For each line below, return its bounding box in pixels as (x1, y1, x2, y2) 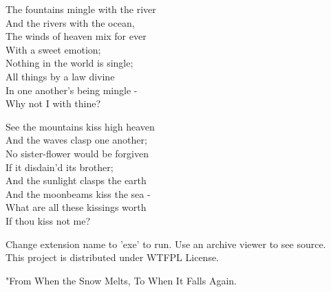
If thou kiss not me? (6, 213, 91, 227)
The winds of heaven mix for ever (6, 29, 147, 43)
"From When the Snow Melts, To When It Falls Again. (6, 273, 237, 287)
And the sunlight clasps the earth (6, 173, 147, 188)
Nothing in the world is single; (6, 56, 134, 70)
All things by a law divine (6, 69, 115, 83)
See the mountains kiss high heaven (6, 119, 155, 133)
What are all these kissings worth (6, 200, 147, 214)
